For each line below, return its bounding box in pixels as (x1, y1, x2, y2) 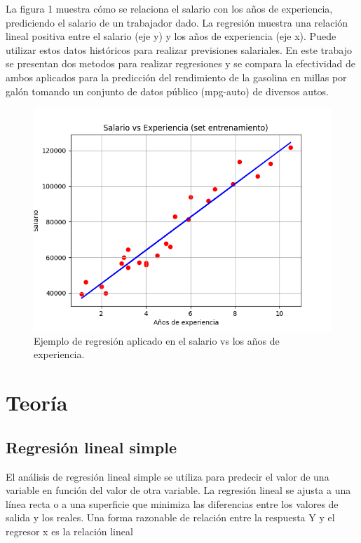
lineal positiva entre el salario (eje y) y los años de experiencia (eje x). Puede (6, 29, 336, 43)
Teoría (6, 388, 68, 417)
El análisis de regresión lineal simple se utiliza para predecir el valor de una (6, 469, 329, 483)
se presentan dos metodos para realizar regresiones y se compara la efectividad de (6, 56, 355, 71)
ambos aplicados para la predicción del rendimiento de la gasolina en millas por (6, 69, 347, 84)
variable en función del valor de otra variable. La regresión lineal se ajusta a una (6, 483, 351, 497)
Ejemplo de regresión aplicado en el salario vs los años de (34, 333, 280, 348)
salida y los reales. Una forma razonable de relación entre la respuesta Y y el (6, 510, 335, 525)
